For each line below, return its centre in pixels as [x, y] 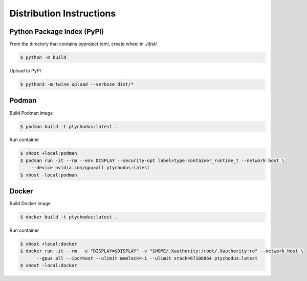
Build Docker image [30, 204]
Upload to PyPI [25, 71]
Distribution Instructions [63, 13]
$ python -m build [43, 57]
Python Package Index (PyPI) [57, 32]
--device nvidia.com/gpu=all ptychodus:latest [91, 168]
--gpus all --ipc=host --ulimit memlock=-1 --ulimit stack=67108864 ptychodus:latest [147, 258]
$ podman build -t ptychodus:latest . [69, 126]
